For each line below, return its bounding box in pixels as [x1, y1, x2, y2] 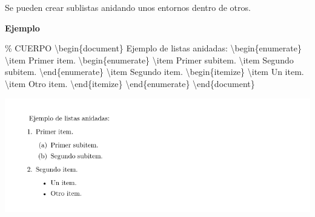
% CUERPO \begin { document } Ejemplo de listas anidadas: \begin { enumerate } [5, 42, 302, 54]
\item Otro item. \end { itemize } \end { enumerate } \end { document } [5, 77, 255, 89]
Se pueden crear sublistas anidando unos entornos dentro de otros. [5, 1, 251, 13]
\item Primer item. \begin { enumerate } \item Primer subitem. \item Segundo [5, 53, 294, 66]
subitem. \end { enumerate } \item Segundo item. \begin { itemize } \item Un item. [5, 65, 304, 78]
